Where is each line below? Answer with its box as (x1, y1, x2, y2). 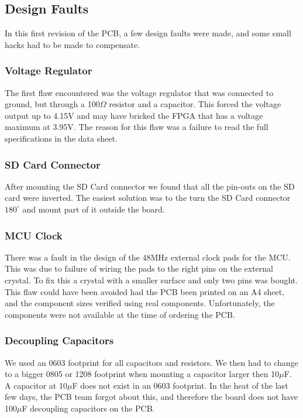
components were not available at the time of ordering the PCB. (5, 308, 235, 320)
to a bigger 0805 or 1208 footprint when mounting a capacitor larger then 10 (5, 368, 280, 380)
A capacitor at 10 (5, 379, 67, 391)
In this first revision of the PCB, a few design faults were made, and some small (5, 27, 291, 39)
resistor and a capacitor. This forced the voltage (109, 98, 281, 110)
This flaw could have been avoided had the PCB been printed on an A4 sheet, (5, 285, 285, 297)
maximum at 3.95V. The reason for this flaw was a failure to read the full (5, 121, 268, 133)
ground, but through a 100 (5, 98, 100, 110)
